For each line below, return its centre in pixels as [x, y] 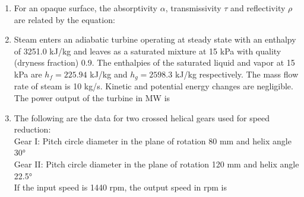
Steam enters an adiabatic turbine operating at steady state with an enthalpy [155, 39]
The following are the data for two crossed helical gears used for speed [142, 117]
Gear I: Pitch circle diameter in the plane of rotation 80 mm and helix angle [153, 141]
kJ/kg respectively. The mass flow [237, 74]
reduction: [32, 129]
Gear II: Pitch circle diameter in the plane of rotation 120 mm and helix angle [156, 164]
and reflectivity [258, 8]
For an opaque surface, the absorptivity [86, 8]
